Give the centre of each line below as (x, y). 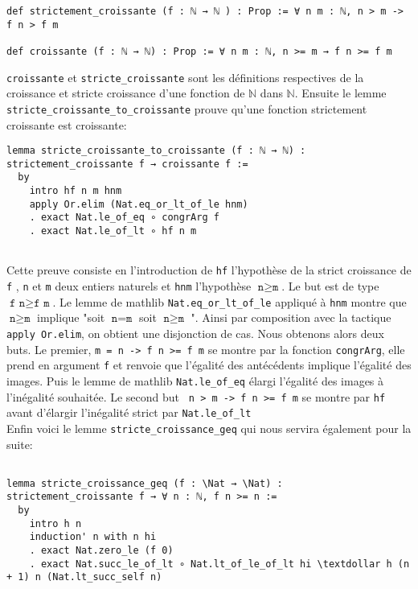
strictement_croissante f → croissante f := (127, 164)
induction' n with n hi (93, 537)
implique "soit (71, 317)
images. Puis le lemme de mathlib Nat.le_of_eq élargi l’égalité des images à (195, 380)
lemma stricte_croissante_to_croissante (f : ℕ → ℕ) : (156, 151)
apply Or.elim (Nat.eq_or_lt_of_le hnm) (139, 204)
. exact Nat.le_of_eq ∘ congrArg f (124, 218)
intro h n (55, 523)
